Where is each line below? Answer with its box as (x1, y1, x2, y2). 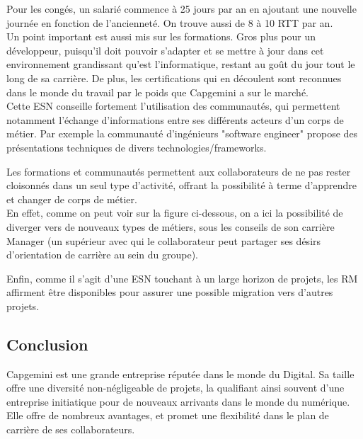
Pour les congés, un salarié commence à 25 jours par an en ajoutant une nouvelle (6, 1, 357, 16)
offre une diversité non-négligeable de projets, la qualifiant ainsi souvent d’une (6, 380, 345, 395)
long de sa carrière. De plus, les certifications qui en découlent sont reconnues (6, 70, 342, 85)
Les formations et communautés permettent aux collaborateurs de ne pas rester (6, 164, 351, 178)
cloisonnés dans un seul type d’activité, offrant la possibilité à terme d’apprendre (6, 178, 357, 193)
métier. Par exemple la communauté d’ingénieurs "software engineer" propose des (6, 126, 358, 141)
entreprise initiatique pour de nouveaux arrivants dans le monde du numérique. (6, 394, 350, 409)
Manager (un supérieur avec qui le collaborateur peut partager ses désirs (6, 233, 321, 248)
